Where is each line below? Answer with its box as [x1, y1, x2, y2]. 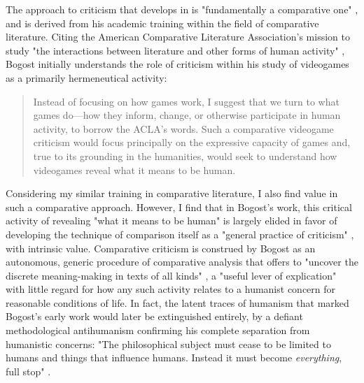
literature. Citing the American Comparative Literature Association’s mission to [6, 29, 350, 44]
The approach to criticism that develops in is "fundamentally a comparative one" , [6, 2, 358, 16]
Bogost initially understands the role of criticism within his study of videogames [6, 57, 349, 71]
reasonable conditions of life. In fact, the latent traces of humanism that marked [6, 295, 349, 310]
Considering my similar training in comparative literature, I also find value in [6, 186, 338, 201]
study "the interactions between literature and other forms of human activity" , [6, 43, 345, 57]
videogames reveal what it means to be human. [33, 162, 236, 177]
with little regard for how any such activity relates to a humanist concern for [6, 282, 336, 296]
